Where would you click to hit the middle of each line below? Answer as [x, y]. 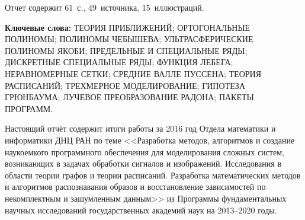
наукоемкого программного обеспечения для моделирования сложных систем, [145, 152]
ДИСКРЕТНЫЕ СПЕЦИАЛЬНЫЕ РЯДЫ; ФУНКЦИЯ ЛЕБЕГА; [119, 62]
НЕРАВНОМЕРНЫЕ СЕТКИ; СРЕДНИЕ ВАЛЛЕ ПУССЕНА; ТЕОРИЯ [133, 73]
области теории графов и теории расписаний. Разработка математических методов [153, 175]
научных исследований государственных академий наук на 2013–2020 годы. [141, 210]
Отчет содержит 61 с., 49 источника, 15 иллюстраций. [105, 7]
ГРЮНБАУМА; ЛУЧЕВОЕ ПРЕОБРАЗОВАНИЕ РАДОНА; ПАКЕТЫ [129, 97]
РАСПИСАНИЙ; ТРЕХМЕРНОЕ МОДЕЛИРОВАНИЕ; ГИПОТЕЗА [125, 85]
